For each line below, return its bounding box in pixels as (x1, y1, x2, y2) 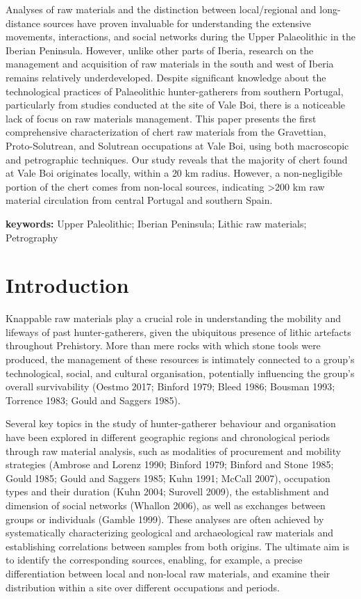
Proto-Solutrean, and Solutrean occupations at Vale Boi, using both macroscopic (6, 138, 349, 152)
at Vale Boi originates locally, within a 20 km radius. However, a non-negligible (6, 166, 343, 180)
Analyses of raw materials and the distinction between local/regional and (6, 2, 317, 16)
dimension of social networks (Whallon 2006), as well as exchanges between (6, 497, 326, 512)
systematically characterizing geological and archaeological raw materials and (6, 525, 334, 540)
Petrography (6, 230, 58, 244)
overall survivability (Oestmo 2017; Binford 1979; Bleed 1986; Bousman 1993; (6, 379, 335, 394)
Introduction (6, 271, 129, 299)
